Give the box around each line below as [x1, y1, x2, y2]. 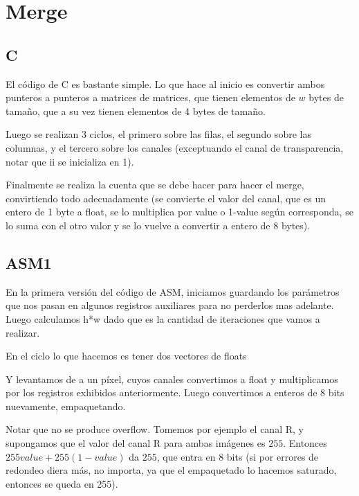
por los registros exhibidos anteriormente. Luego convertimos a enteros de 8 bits [6, 385, 344, 400]
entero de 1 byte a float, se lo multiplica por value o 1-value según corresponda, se [6, 204, 353, 219]
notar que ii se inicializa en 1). [6, 154, 134, 168]
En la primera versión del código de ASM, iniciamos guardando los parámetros [6, 284, 340, 299]
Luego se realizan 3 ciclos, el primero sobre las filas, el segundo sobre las [6, 127, 311, 141]
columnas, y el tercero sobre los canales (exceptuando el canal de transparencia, [6, 140, 344, 154]
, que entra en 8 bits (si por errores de [156, 449, 319, 463]
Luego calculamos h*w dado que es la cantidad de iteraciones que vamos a [6, 311, 320, 326]
